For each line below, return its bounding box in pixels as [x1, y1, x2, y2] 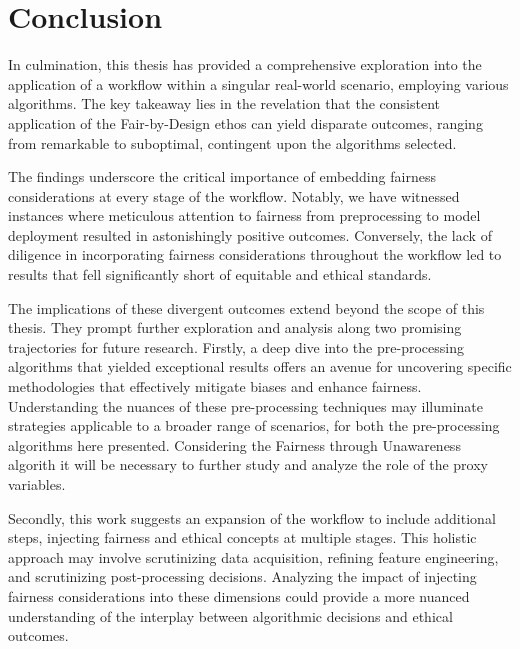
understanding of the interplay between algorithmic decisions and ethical [8, 605, 453, 626]
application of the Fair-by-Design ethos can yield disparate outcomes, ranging [8, 112, 483, 133]
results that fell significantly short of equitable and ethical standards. [8, 264, 432, 285]
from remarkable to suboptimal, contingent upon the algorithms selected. [8, 132, 457, 153]
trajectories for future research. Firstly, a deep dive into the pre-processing [8, 336, 464, 357]
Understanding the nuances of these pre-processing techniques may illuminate [8, 395, 484, 416]
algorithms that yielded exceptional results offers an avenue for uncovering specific [8, 356, 512, 377]
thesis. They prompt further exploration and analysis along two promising [8, 317, 462, 338]
